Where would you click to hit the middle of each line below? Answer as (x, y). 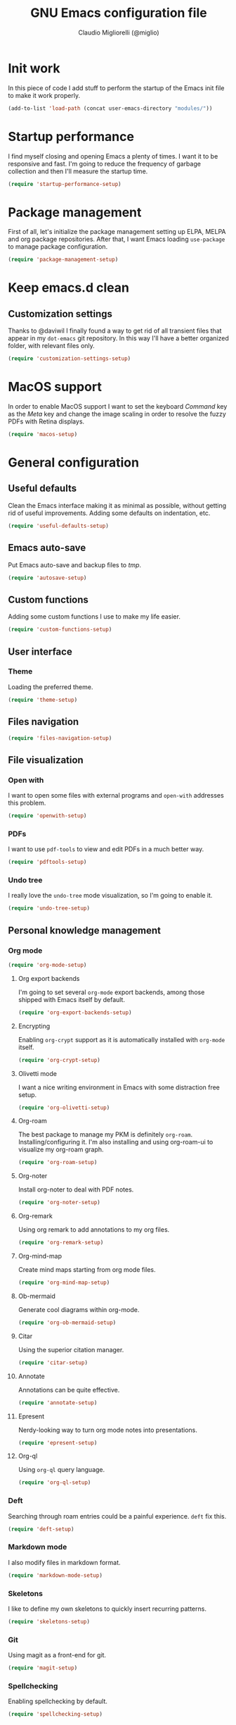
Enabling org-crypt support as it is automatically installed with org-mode (122, 1039)
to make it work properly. (44, 95)
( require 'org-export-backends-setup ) (75, 1013)
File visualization (46, 760)
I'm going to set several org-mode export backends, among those (111, 992)
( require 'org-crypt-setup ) (59, 1060)
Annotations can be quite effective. (69, 1390)
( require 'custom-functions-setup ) (60, 630)
